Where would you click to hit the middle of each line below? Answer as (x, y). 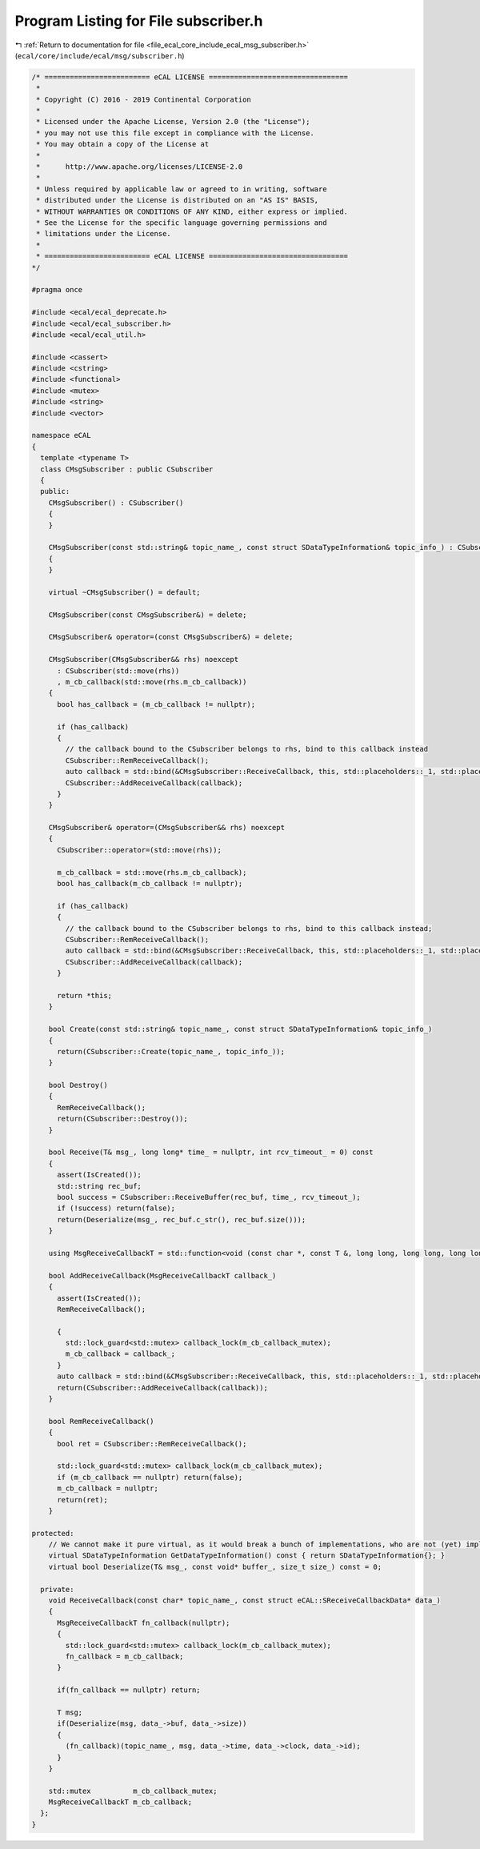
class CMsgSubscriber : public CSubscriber (127, 469)
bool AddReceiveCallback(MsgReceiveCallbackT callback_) (162, 1275)
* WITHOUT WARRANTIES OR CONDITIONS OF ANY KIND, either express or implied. (192, 211)
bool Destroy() (78, 1085)
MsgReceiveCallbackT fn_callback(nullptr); (144, 1622)
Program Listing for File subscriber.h (139, 21)
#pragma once (57, 290)
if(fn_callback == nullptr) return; (129, 1690)
